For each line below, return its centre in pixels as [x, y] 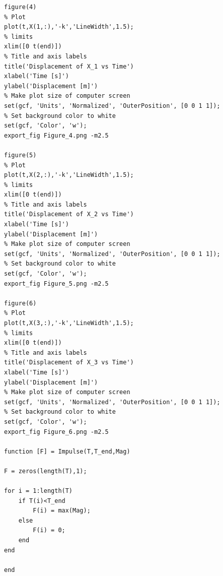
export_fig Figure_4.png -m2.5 [56, 135]
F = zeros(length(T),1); [46, 471]
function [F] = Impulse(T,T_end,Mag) [67, 451]
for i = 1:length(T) [39, 491]
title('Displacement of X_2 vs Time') [69, 214]
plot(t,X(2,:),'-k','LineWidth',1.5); [69, 175]
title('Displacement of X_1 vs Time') [69, 66]
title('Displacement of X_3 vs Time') [69, 363]
